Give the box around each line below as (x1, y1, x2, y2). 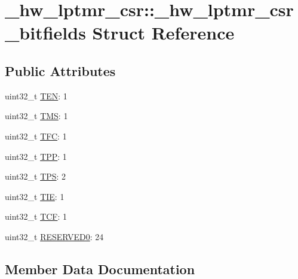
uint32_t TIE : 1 (5, 190, 64, 202)
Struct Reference (92, 20, 235, 45)
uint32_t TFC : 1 (5, 129, 67, 142)
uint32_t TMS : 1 (5, 110, 68, 122)
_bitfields (5, 20, 86, 45)
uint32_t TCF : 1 (5, 210, 67, 223)
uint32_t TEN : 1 (5, 89, 67, 102)
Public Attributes (5, 61, 116, 80)
